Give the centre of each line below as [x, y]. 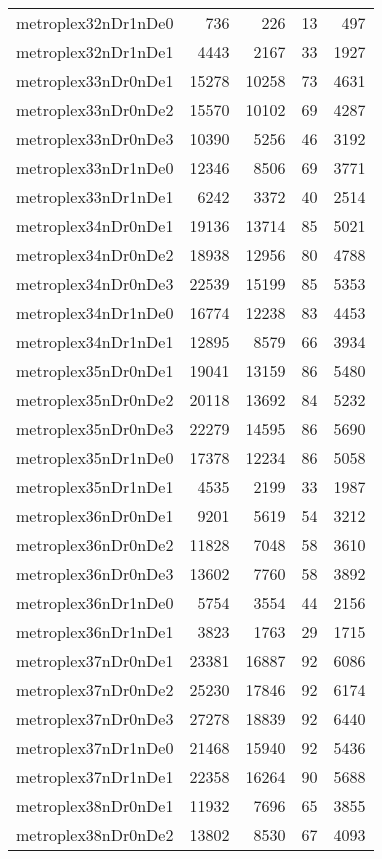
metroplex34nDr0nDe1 [95, 225]
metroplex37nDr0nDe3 [95, 718]
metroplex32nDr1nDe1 [95, 51]
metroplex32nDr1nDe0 [95, 22]
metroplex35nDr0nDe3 [95, 428]
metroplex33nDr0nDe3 [95, 138]
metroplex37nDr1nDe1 [95, 776]
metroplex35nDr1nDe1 [95, 486]
